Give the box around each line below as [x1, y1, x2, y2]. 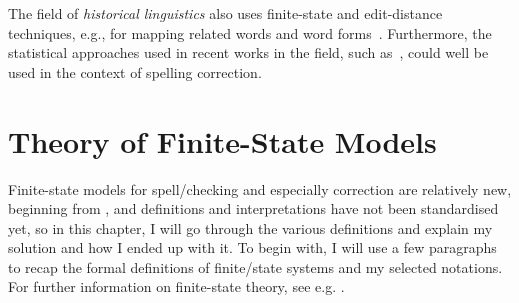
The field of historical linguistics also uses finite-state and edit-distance [8, 3, 443, 23]
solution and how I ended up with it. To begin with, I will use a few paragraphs [8, 237, 497, 258]
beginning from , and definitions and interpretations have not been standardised [8, 198, 499, 219]
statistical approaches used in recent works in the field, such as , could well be [8, 42, 489, 63]
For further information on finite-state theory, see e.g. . [8, 276, 345, 297]
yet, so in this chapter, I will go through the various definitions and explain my [8, 217, 493, 238]
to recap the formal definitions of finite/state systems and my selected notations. [8, 256, 503, 277]
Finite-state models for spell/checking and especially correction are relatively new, [8, 178, 512, 199]
